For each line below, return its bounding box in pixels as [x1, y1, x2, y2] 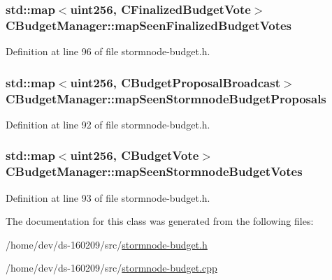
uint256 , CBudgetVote [70, 147, 199, 164]
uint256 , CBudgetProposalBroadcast [70, 73, 280, 91]
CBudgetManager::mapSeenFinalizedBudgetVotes [6, 16, 292, 34]
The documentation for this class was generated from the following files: [6, 214, 314, 228]
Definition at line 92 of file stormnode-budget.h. [6, 117, 210, 131]
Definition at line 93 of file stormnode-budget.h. [6, 190, 210, 205]
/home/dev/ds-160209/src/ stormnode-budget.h [6, 237, 208, 251]
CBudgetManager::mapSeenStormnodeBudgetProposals [6, 89, 326, 107]
